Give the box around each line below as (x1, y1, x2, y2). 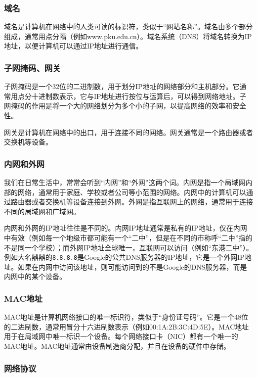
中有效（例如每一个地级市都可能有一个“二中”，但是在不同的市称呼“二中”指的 (4, 232, 253, 242)
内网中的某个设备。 (4, 271, 66, 282)
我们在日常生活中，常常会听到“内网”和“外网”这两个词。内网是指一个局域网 (4, 177, 246, 187)
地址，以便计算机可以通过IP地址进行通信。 (4, 41, 143, 51)
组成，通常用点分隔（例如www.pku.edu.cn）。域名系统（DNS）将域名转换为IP (4, 31, 252, 41)
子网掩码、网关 (4, 61, 61, 74)
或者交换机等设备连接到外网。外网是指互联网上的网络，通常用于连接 (31, 196, 253, 207)
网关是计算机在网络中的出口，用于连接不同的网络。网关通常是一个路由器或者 (4, 127, 253, 137)
